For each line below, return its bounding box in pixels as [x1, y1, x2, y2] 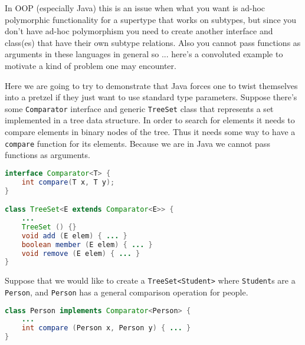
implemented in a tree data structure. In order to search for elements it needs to [5, 114, 295, 126]
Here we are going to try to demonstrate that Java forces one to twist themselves [5, 79, 298, 91]
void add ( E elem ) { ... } [21, 231, 127, 240]
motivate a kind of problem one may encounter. [5, 59, 176, 71]
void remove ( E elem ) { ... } [21, 249, 140, 258]
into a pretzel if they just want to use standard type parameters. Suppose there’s [5, 91, 297, 103]
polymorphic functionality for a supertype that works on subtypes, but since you [5, 13, 297, 25]
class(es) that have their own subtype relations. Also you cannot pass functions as [5, 36, 301, 48]
